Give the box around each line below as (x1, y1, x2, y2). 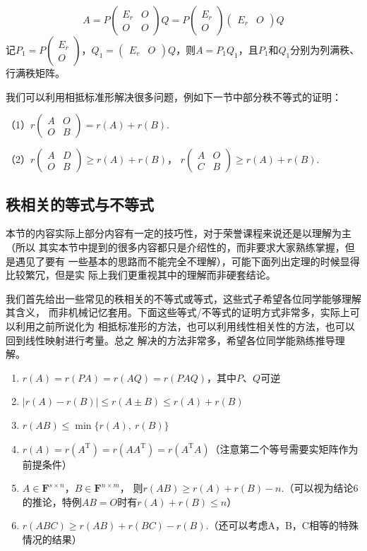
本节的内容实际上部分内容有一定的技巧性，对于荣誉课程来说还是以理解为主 (6, 226, 351, 241)
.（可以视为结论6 (281, 480, 359, 495)
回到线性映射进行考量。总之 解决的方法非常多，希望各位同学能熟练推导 (6, 332, 335, 347)
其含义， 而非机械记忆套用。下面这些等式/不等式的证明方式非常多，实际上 (6, 305, 350, 320)
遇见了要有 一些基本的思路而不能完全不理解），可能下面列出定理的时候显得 (15, 253, 360, 268)
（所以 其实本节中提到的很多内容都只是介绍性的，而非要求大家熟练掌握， (6, 239, 345, 254)
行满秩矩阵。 (6, 66, 65, 80)
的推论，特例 (22, 494, 82, 509)
